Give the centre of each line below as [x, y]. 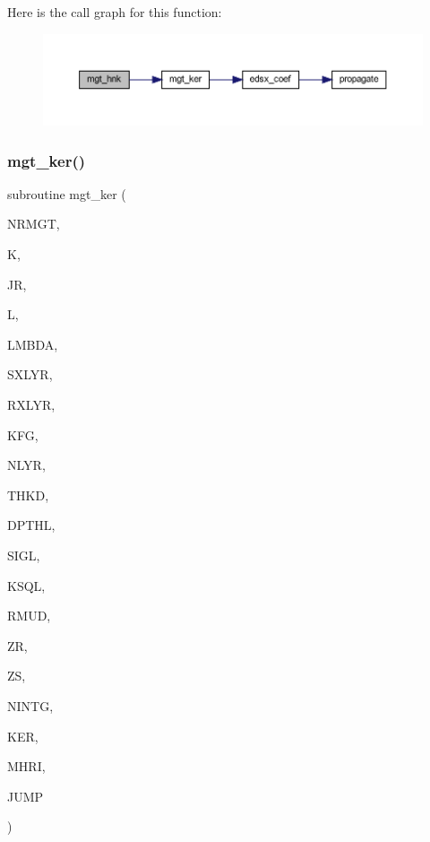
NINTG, [30, 705]
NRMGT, [34, 224]
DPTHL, [31, 525]
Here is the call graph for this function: [115, 12]
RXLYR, [31, 404]
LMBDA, [33, 344]
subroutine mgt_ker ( [67, 193]
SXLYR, [30, 374]
